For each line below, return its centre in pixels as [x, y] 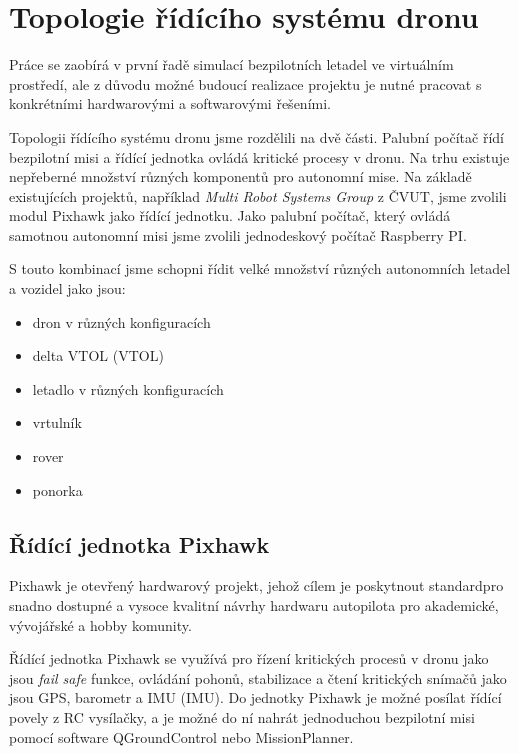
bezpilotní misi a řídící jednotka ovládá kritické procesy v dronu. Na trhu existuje [259, 156]
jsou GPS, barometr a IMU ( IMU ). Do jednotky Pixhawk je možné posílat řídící [255, 697]
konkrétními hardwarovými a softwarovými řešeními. [170, 103]
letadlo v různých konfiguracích [128, 388]
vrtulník [57, 422]
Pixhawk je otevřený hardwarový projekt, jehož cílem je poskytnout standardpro [256, 585]
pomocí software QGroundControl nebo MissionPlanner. [181, 736]
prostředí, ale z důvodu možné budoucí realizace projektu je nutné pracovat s [245, 83]
